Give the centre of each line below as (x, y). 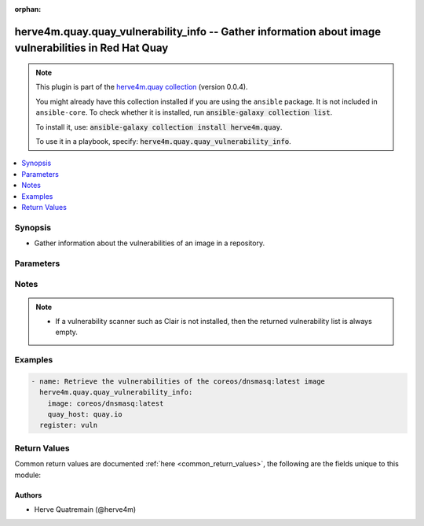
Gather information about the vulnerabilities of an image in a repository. (150, 243)
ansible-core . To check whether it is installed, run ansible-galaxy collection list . (184, 112)
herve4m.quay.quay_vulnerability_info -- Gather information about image (197, 31)
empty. (67, 332)
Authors (28, 495)
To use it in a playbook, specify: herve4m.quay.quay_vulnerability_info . (163, 141)
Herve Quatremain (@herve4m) (85, 509)
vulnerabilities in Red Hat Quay (91, 48)
